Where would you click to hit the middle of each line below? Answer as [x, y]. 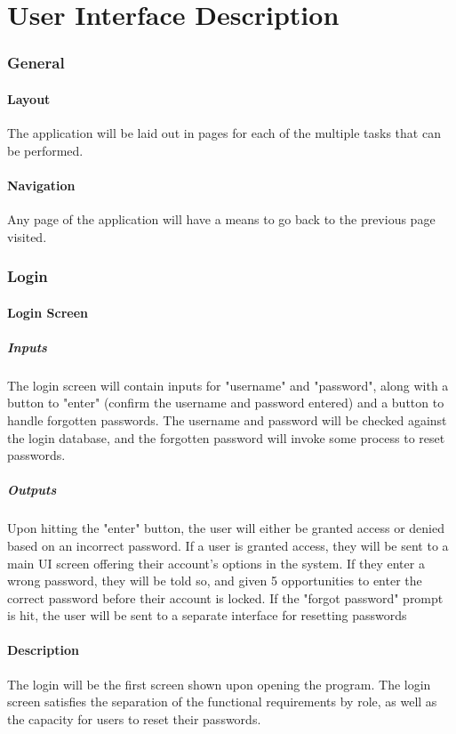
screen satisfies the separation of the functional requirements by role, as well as [222, 702]
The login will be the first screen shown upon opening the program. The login [219, 684]
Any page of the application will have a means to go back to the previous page [221, 219]
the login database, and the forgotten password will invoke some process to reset [226, 437]
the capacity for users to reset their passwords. [134, 718]
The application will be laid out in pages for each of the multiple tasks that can [224, 133]
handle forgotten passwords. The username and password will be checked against [227, 419]
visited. [27, 236]
